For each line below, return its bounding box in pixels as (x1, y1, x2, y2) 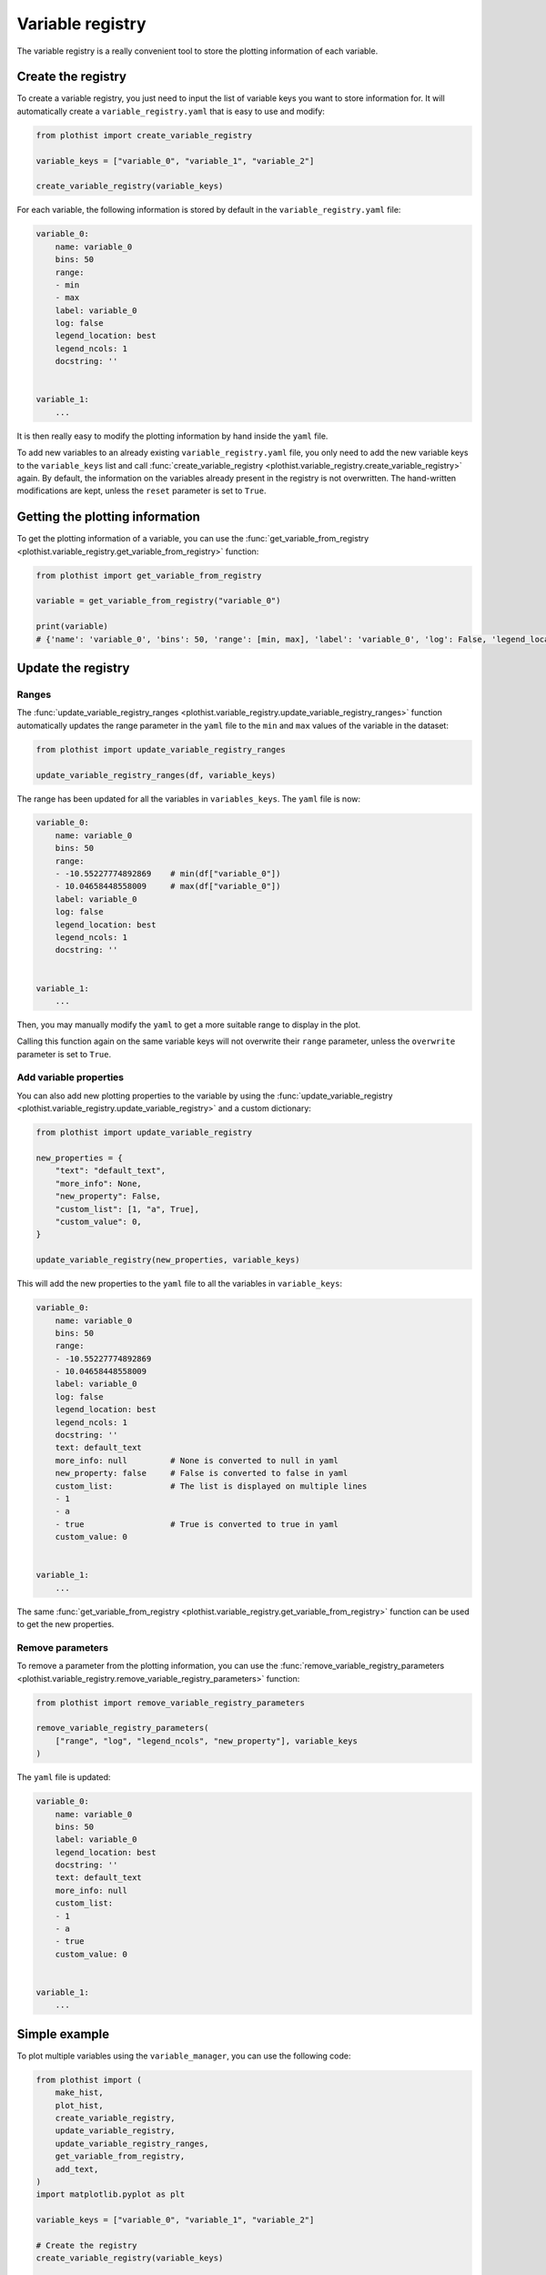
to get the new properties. (16, 1619, 115, 1630)
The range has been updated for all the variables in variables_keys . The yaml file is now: (16, 793, 361, 804)
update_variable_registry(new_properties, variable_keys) (35, 1255, 300, 1265)
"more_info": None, (55, 1178, 143, 1188)
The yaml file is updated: (16, 1772, 111, 1783)
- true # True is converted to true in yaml (55, 1519, 339, 1529)
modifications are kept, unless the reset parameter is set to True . (16, 485, 267, 496)
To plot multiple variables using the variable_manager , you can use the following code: (16, 2050, 351, 2061)
